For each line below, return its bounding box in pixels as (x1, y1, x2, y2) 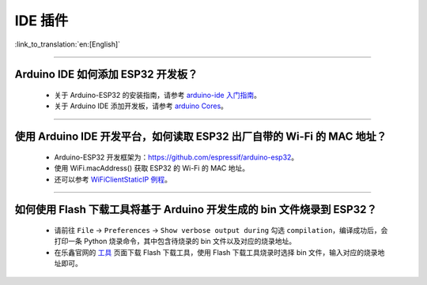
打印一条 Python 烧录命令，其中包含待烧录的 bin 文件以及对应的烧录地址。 (54, 237, 297, 246)
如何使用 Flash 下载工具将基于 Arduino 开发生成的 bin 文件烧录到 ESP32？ (14, 203, 377, 216)
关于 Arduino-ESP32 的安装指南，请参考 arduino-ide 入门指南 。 (54, 90, 261, 99)
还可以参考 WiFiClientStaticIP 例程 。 (54, 174, 172, 184)
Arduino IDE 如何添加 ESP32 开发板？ (14, 68, 198, 81)
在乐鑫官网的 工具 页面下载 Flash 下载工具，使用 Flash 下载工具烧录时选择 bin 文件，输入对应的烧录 (54, 247, 379, 257)
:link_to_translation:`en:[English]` (14, 39, 121, 49)
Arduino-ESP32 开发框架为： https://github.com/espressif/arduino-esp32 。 (54, 152, 299, 162)
